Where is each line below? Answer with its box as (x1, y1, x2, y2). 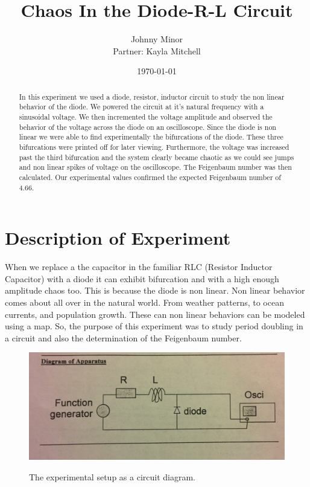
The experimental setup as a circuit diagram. (29, 470, 195, 483)
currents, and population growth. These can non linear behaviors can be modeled (5, 308, 305, 320)
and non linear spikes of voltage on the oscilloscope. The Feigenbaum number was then (19, 162, 292, 172)
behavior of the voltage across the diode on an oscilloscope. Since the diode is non (19, 121, 276, 132)
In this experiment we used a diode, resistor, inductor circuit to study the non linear (19, 91, 285, 102)
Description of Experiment (5, 225, 231, 250)
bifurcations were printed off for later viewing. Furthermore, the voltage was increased (19, 141, 289, 152)
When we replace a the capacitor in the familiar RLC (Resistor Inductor (5, 260, 273, 273)
